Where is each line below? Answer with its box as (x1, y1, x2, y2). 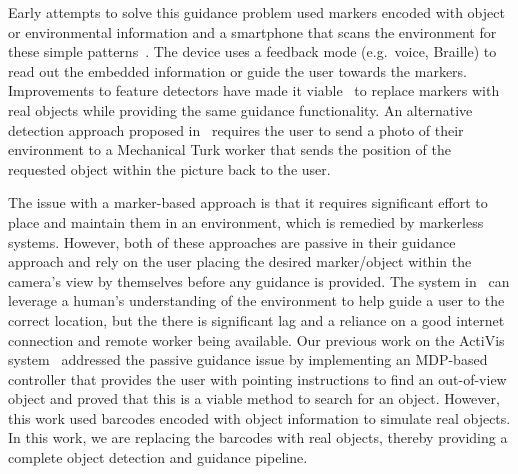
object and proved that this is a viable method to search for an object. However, (8, 388, 500, 409)
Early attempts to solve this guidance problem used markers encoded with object (8, 2, 505, 22)
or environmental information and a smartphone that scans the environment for (8, 21, 497, 42)
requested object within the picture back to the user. (8, 158, 331, 179)
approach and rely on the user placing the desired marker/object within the (8, 251, 472, 272)
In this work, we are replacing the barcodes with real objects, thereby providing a (8, 427, 508, 448)
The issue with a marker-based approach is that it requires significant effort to (8, 192, 488, 213)
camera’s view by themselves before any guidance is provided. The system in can (8, 270, 510, 291)
